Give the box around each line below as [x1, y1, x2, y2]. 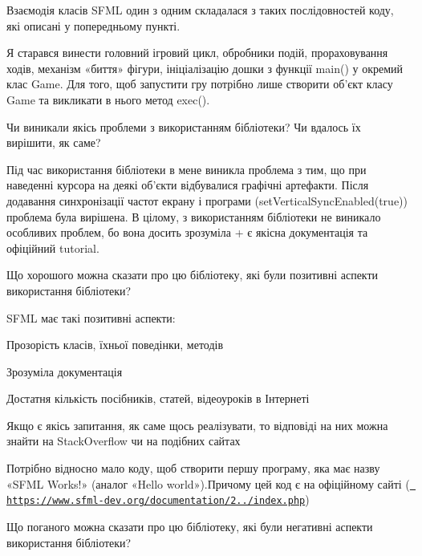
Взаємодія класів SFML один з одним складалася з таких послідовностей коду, [6, 2, 394, 18]
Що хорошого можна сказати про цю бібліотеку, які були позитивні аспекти [6, 266, 379, 283]
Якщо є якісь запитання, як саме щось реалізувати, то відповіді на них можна [6, 416, 388, 433]
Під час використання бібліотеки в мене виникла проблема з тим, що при [6, 160, 367, 177]
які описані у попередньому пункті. [6, 17, 181, 34]
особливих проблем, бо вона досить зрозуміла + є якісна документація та [6, 224, 368, 241]
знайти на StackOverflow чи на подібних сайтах [6, 432, 241, 449]
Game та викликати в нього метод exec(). [6, 91, 210, 108]
